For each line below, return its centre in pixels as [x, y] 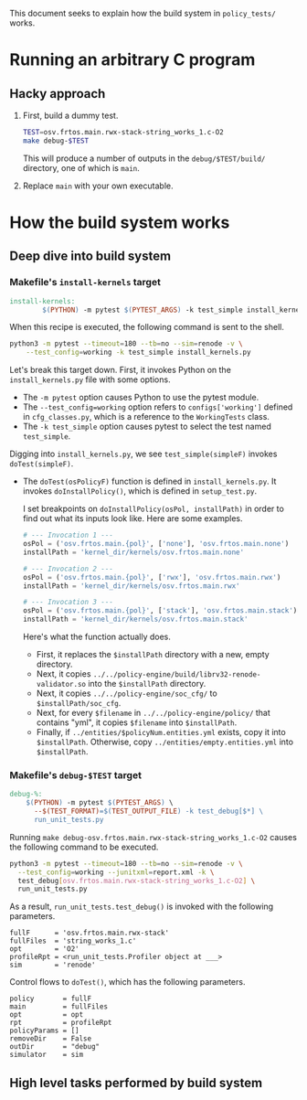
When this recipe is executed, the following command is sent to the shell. [147, 327]
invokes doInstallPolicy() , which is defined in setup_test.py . [140, 491]
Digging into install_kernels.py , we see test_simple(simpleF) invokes [143, 454]
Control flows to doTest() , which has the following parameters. [127, 982]
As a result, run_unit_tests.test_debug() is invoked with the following [142, 907]
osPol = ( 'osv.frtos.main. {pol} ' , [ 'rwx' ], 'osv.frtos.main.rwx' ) [152, 577]
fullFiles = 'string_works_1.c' [73, 941]
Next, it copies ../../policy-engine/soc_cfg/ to [127, 693]
